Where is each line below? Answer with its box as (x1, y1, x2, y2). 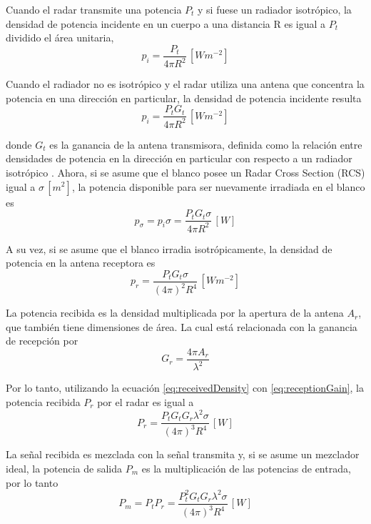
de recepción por (6, 333, 78, 348)
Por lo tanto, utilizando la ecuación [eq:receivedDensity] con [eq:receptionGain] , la (6, 380, 365, 395)
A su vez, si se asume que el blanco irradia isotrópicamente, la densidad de (6, 241, 332, 256)
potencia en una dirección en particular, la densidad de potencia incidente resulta (6, 90, 362, 105)
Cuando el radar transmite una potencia (6, 2, 182, 16)
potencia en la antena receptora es (6, 255, 156, 270)
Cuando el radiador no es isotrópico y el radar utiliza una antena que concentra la (6, 76, 365, 92)
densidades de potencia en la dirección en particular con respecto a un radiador (6, 151, 352, 166)
